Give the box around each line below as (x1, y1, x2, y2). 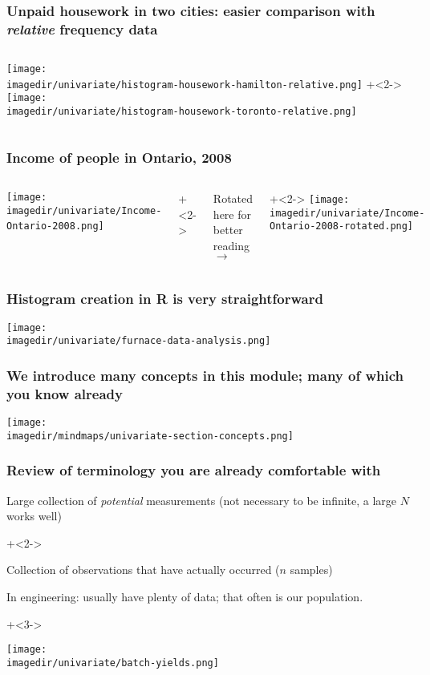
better (213, 221, 243, 238)
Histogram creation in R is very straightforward (6, 289, 323, 309)
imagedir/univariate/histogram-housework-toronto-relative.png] (6, 106, 357, 118)
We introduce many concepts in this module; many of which (6, 365, 404, 385)
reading (213, 236, 250, 253)
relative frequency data (6, 18, 158, 38)
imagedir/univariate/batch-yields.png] (6, 657, 219, 669)
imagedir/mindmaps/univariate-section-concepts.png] (6, 430, 294, 442)
